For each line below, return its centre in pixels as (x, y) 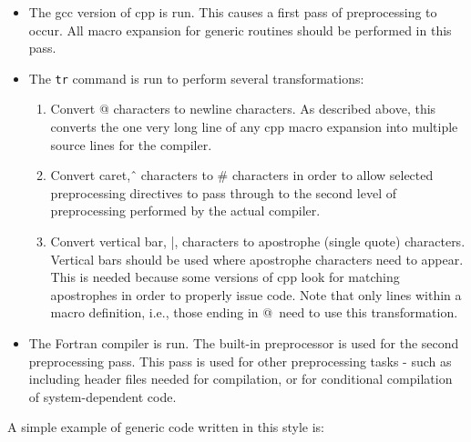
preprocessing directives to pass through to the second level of (223, 192)
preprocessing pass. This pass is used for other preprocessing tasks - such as (240, 361)
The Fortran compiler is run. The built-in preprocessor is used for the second (244, 342)
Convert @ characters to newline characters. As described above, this (243, 109)
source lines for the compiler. (131, 144)
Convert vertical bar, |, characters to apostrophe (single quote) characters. (258, 241)
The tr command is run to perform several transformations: (196, 78)
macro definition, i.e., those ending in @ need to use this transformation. (254, 312)
